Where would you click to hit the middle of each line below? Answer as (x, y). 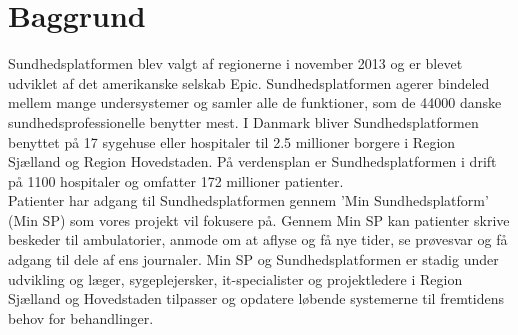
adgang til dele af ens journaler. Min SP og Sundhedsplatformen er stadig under (253, 259)
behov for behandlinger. (81, 317)
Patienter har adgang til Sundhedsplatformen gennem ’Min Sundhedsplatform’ (248, 200)
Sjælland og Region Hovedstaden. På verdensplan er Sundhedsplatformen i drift (252, 161)
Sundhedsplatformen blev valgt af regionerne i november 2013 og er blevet (235, 63)
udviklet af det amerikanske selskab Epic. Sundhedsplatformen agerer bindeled (249, 82)
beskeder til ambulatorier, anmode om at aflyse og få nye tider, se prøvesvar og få (258, 239)
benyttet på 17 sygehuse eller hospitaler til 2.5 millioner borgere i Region (232, 141)
